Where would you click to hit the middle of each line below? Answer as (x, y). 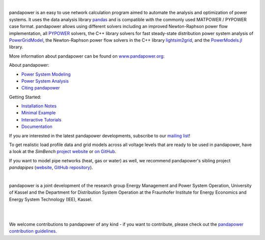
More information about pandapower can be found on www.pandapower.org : (87, 56)
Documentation (37, 127)
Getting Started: (25, 97)
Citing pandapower (41, 88)
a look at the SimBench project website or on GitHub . (63, 151)
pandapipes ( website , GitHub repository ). (51, 168)
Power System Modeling (46, 74)
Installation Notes (39, 106)
